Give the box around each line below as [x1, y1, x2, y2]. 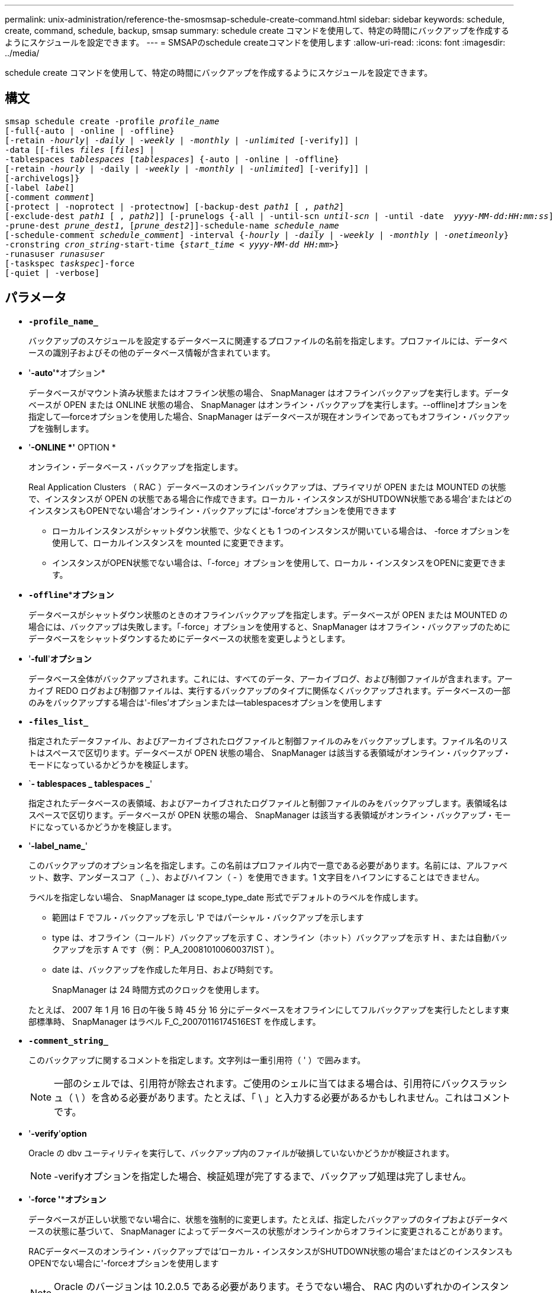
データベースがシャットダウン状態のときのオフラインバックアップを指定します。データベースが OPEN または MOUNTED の [28, 609, 508, 620]
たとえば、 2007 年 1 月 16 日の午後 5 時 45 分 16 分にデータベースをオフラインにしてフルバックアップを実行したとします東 [28, 1004, 510, 1015]
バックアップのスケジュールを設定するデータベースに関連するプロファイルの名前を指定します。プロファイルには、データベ [28, 335, 507, 346]
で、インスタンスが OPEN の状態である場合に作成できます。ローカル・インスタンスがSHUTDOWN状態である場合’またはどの [28, 493, 512, 504]
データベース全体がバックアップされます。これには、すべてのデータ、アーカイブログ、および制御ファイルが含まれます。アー [28, 673, 513, 684]
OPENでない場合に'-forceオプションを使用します [28, 1257, 219, 1268]
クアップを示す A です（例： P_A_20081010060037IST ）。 [52, 944, 279, 954]
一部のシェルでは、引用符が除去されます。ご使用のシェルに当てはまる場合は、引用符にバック [54, 1077, 469, 1089]
